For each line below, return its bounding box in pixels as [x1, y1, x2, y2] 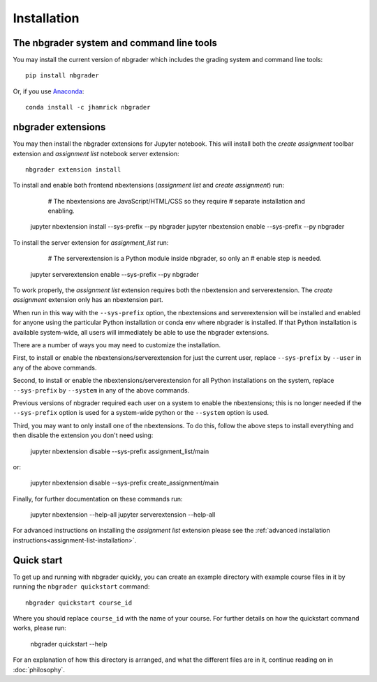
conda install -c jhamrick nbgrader [25, 103, 151, 112]
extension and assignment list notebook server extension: [13, 149, 179, 158]
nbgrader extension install [25, 165, 121, 174]
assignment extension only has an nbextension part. [13, 296, 163, 304]
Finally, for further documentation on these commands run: [13, 494, 183, 503]
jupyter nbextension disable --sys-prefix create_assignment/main [30, 478, 219, 487]
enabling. [47, 206, 75, 215]
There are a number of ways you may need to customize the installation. [13, 341, 221, 349]
